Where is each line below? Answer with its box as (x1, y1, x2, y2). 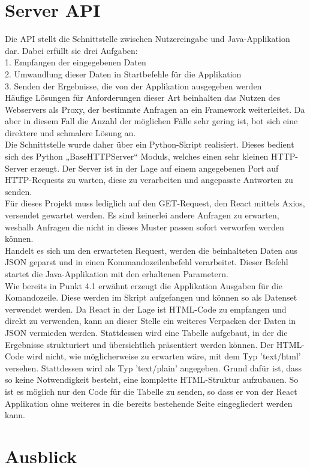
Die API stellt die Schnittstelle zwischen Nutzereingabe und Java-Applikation (5, 32, 290, 45)
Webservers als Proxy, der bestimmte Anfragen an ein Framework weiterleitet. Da (5, 103, 305, 115)
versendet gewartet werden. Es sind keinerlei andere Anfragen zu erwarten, (5, 209, 279, 221)
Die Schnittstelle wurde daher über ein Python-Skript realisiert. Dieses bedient (5, 138, 294, 151)
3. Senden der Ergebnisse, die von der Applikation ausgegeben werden (5, 79, 262, 92)
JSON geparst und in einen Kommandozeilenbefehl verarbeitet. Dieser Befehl (5, 256, 288, 268)
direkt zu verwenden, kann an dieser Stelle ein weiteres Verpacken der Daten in (5, 314, 296, 327)
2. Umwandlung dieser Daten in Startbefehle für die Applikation (5, 67, 242, 80)
